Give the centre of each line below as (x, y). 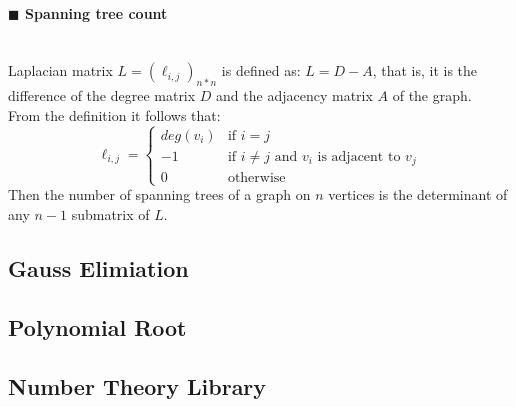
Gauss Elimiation (98, 268)
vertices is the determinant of (418, 194)
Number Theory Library (137, 385)
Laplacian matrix (60, 70)
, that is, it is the (425, 70)
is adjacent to (359, 156)
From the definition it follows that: (114, 114)
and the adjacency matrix (294, 95)
